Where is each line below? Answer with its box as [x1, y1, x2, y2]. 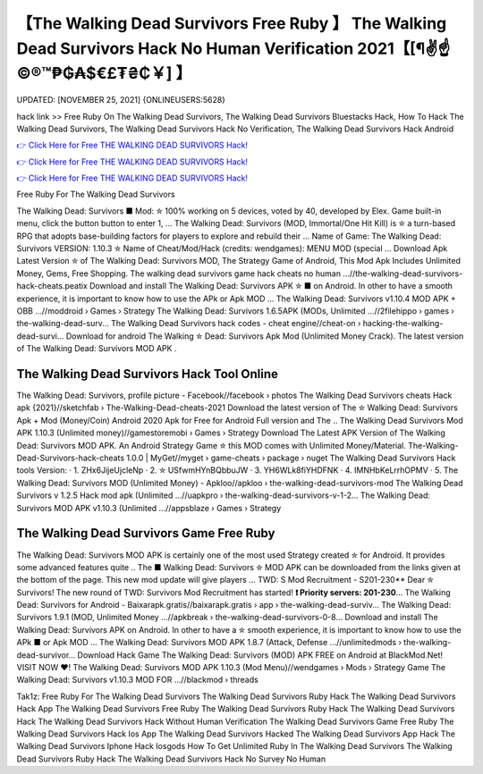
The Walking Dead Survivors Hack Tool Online [16, 366, 279, 382]
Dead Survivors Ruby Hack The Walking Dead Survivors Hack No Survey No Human [16, 753, 326, 764]
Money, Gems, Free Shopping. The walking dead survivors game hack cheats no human [16, 268, 342, 279]
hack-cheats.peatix [16, 281, 89, 291]
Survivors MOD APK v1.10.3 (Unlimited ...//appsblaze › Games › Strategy [16, 502, 282, 513]
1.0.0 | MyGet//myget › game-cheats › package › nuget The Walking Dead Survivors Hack [126, 452, 456, 464]
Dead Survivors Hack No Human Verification [16, 38, 354, 58]
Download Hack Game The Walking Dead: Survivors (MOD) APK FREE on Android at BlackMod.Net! [77, 649, 443, 660]
